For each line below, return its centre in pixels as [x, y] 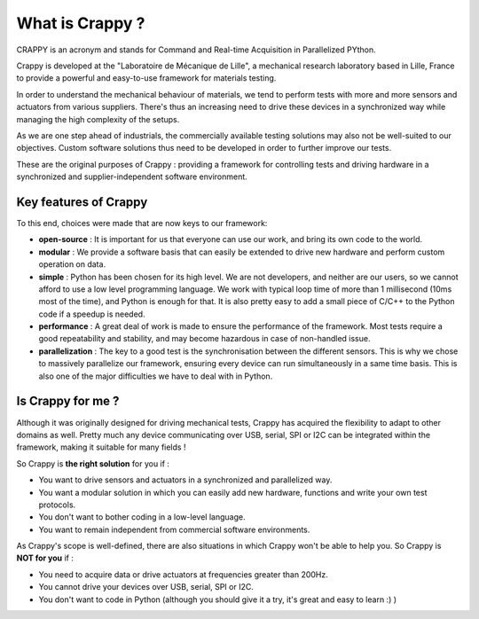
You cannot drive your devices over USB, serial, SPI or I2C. [146, 587]
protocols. [57, 505]
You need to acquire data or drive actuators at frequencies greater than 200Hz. [183, 574]
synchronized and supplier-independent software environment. [132, 176]
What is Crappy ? [81, 23]
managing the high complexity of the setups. [98, 119]
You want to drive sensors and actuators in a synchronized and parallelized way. [185, 480]
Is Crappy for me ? [68, 401]
